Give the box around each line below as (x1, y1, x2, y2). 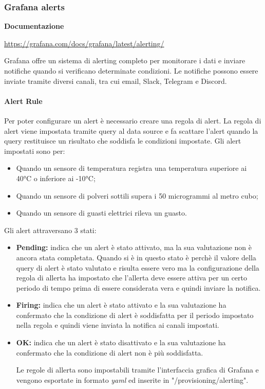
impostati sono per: (4, 145, 65, 156)
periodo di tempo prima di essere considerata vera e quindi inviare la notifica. (16, 282, 261, 293)
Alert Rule (4, 95, 43, 106)
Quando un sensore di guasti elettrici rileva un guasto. (16, 207, 187, 218)
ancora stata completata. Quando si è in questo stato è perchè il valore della (16, 252, 256, 262)
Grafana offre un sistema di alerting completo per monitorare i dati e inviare (4, 55, 245, 66)
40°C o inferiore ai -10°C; (16, 172, 96, 183)
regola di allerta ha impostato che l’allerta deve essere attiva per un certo (16, 272, 247, 283)
